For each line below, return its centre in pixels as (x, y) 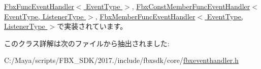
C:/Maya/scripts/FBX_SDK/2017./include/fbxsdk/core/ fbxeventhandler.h (121, 60)
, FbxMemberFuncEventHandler (145, 16)
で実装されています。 (92, 26)
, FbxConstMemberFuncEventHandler (191, 6)
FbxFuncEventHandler (39, 6)
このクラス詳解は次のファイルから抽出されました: (87, 43)
